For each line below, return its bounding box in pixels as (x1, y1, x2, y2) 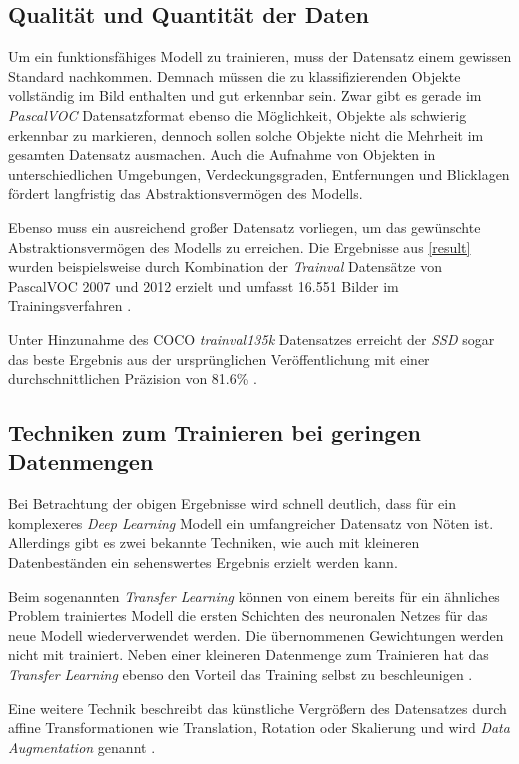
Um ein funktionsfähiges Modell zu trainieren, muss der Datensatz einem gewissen (8, 46, 512, 67)
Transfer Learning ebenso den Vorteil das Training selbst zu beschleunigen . (8, 664, 473, 685)
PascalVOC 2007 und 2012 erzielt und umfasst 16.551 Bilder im (8, 275, 399, 296)
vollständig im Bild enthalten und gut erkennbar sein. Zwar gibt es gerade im (8, 85, 482, 106)
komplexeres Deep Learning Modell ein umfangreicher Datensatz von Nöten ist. (8, 512, 494, 533)
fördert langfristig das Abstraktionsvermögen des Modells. (8, 183, 363, 204)
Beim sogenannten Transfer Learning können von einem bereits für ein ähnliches (8, 585, 500, 606)
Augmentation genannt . (8, 736, 156, 757)
